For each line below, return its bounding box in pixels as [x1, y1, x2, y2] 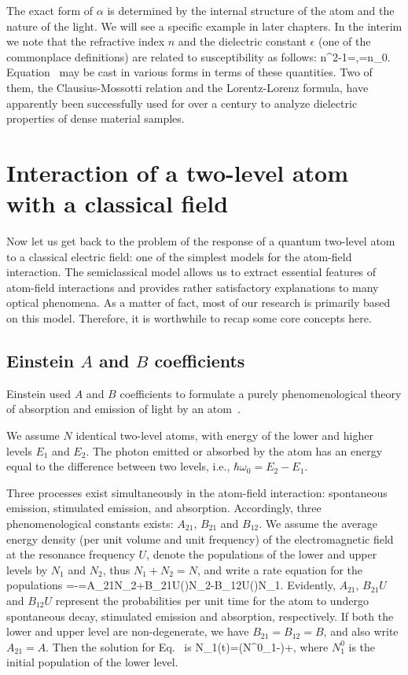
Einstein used [6, 385, 72, 401]
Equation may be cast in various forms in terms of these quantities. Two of [6, 64, 373, 80]
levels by [6, 561, 48, 577]
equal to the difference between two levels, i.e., [6, 458, 230, 474]
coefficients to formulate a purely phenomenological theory [119, 385, 402, 401]
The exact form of [6, 2, 94, 18]
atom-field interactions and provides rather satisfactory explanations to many [6, 278, 379, 295]
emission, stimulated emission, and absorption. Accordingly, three [6, 500, 322, 516]
